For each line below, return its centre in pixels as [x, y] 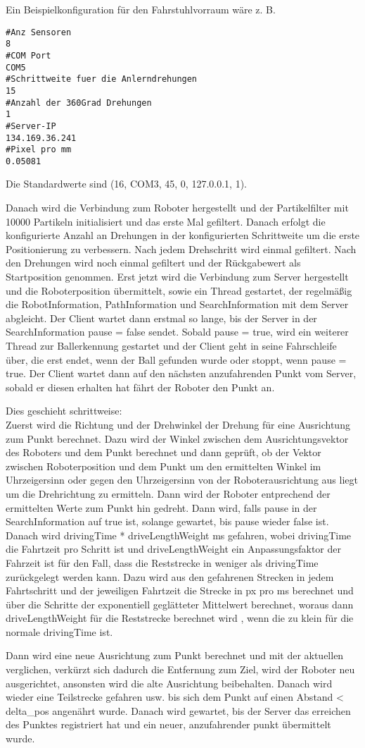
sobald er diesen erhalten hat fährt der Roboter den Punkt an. [140, 387]
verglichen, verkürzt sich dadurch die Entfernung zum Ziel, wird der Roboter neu [180, 669]
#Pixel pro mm [39, 150]
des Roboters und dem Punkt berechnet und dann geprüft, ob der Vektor [164, 452]
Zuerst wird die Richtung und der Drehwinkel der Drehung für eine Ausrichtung [178, 424]
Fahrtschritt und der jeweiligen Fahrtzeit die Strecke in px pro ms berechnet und [180, 590]
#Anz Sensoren [39, 32]
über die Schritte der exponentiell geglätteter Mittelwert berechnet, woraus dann [180, 604]
